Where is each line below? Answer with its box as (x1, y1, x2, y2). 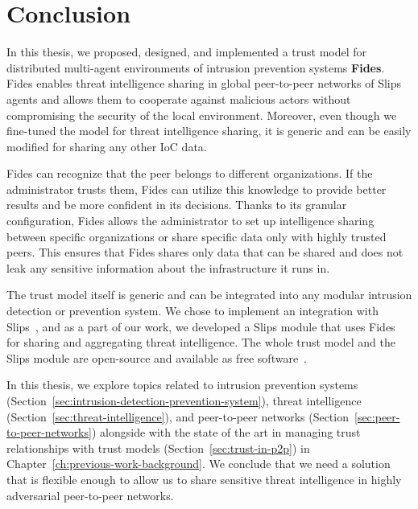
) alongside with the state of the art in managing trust (91, 424, 361, 441)
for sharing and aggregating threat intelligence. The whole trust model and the (6, 334, 395, 351)
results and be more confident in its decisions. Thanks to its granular (6, 196, 347, 213)
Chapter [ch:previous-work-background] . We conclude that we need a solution (6, 455, 391, 472)
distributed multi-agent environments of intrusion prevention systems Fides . (6, 59, 385, 76)
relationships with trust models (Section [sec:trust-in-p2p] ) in (6, 439, 310, 456)
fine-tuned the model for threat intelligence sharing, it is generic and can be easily (6, 122, 412, 139)
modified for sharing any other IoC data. (6, 138, 207, 154)
